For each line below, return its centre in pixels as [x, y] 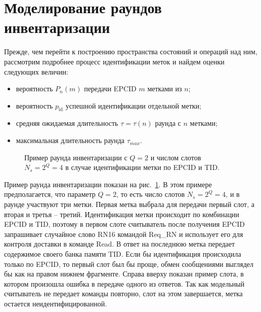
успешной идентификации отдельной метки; [133, 105]
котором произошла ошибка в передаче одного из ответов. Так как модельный [124, 283]
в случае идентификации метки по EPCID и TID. [142, 167]
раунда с [168, 123]
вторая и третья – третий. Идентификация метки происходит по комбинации [122, 214]
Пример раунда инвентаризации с [76, 157]
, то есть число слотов [151, 194]
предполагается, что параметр [50, 194]
